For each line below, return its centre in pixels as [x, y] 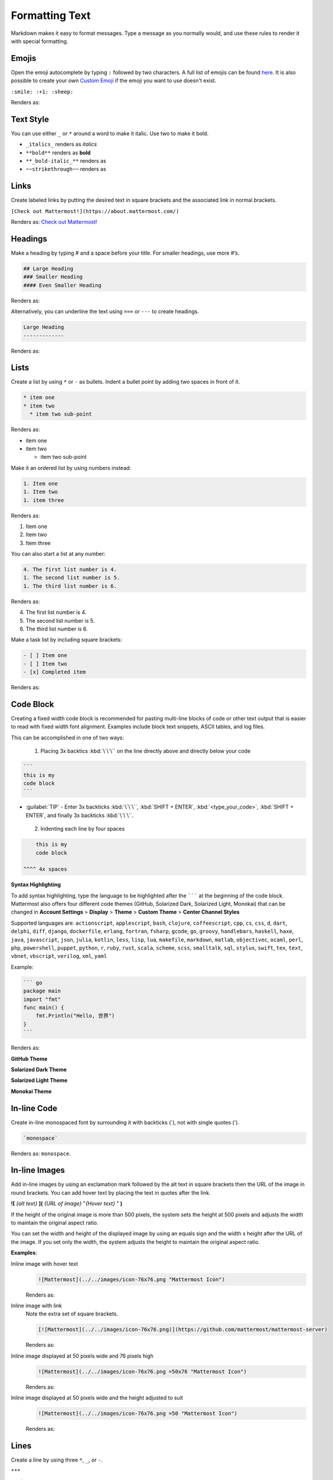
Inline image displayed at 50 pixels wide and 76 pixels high [82, 1356]
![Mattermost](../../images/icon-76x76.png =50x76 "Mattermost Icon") [143, 1371]
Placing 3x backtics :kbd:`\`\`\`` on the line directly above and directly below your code [146, 751]
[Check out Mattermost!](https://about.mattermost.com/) [95, 211]
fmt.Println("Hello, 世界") [75, 1016]
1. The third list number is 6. [70, 586]
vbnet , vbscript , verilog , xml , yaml [59, 956]
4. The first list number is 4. [70, 570]
